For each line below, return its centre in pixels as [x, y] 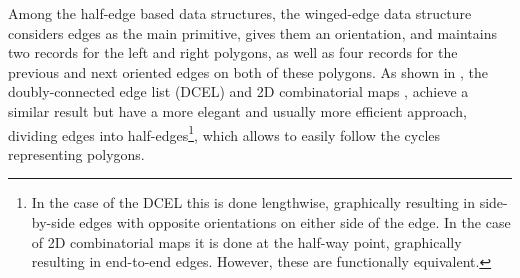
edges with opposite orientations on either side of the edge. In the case [295, 222]
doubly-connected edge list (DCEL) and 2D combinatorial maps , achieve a [238, 91]
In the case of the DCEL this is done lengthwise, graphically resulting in [253, 202]
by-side [53, 222]
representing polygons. [76, 153]
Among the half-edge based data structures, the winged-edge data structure [240, 13]
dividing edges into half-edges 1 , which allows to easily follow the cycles [224, 133]
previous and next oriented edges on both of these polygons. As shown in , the [248, 71]
